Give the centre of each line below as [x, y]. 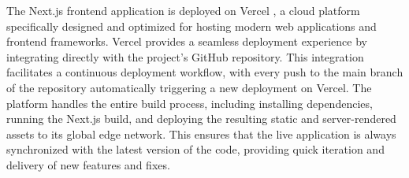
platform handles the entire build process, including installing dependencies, [190, 103]
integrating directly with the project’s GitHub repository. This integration [185, 56]
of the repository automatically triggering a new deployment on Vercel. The [189, 87]
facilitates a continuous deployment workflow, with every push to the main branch [205, 72]
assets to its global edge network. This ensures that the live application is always [201, 133]
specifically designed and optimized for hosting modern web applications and [191, 26]
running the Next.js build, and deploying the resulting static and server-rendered [201, 119]
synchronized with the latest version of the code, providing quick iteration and [195, 149]
